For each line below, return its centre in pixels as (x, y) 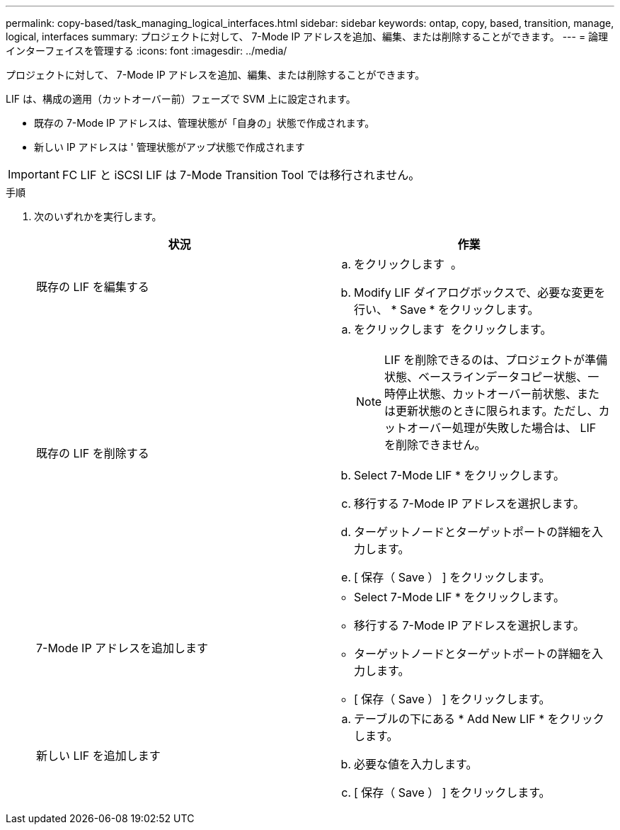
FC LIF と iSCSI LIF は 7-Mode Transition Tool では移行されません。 (241, 175)
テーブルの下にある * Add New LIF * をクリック (479, 719)
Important (34, 174)
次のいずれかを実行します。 (98, 216)
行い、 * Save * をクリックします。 (447, 309)
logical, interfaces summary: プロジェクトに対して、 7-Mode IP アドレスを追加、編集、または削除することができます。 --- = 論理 (307, 36)
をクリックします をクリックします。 (453, 329)
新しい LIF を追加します (98, 756)
